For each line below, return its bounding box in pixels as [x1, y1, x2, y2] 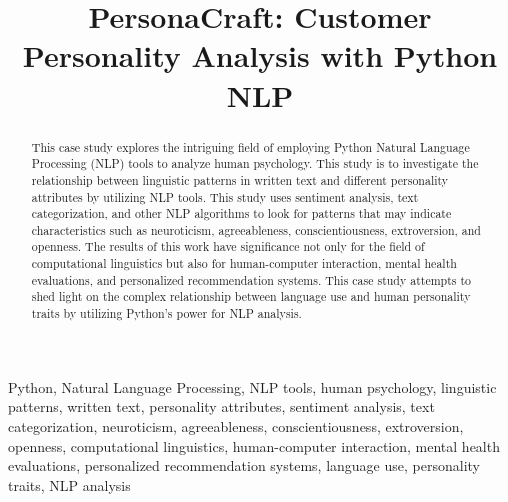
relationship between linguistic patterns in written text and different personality [31, 171, 449, 188]
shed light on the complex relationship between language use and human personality [31, 288, 471, 305]
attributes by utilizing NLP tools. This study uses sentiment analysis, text [31, 188, 419, 205]
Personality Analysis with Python [22, 35, 498, 76]
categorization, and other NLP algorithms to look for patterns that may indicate [31, 205, 452, 222]
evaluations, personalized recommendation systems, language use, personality [8, 455, 480, 476]
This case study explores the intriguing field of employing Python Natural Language [31, 138, 470, 155]
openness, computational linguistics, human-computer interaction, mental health [8, 435, 500, 456]
